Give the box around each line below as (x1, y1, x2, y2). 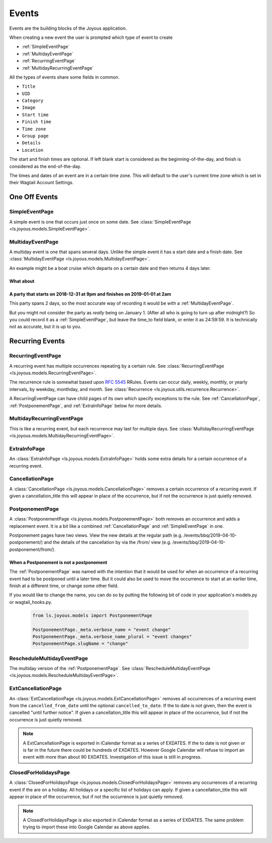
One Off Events (9, 193, 58, 201)
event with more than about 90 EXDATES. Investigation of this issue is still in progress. (23, 754, 201, 760)
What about (9, 278, 35, 284)
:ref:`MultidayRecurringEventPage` (22, 65, 94, 71)
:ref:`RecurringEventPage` (22, 58, 76, 64)
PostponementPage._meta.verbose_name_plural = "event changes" (32, 634, 192, 639)
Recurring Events (9, 337, 65, 346)
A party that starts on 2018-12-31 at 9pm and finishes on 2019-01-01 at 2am (9, 291, 171, 297)
